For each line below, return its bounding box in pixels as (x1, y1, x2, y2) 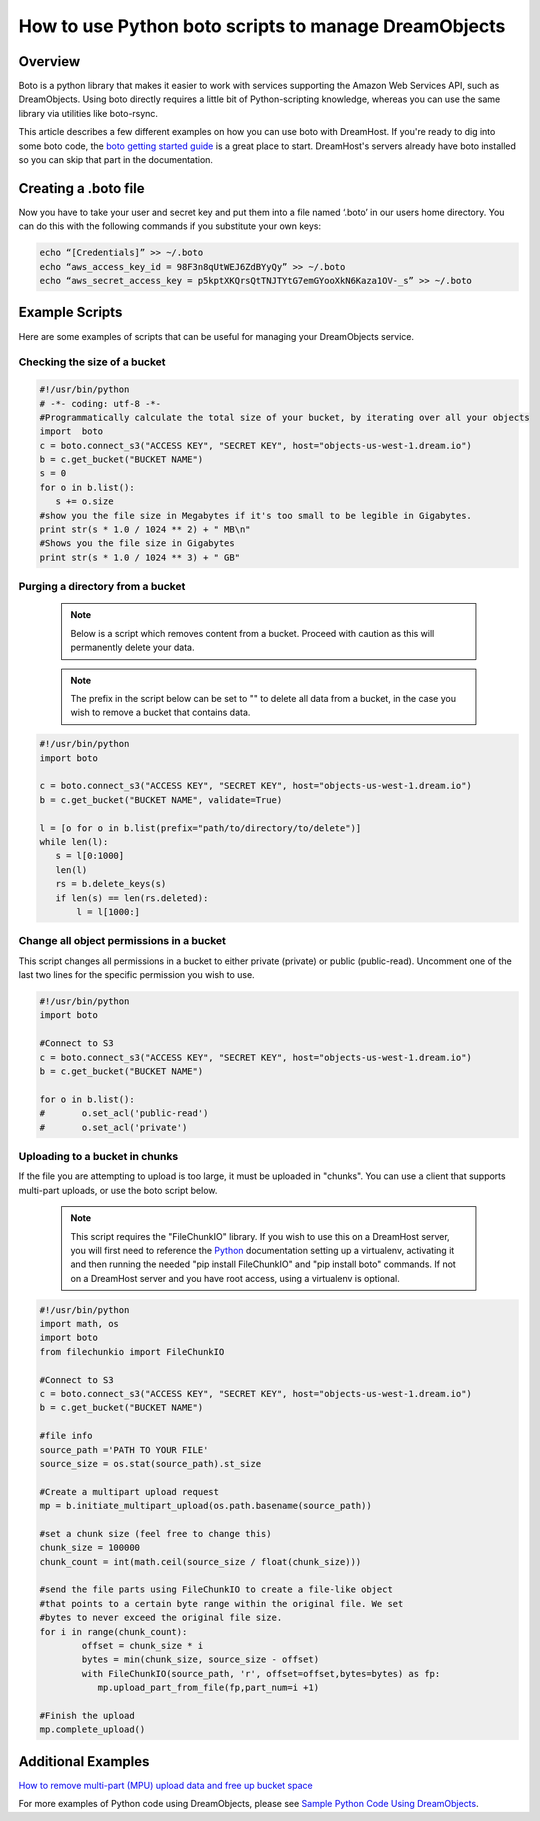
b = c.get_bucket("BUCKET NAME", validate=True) (39, 794, 283, 805)
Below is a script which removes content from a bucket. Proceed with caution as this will (70, 627, 435, 639)
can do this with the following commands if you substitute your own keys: (18, 220, 322, 232)
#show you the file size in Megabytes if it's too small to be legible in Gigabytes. (39, 510, 472, 521)
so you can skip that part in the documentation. (18, 154, 214, 166)
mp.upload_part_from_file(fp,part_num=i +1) (97, 1682, 320, 1694)
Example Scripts (18, 304, 123, 321)
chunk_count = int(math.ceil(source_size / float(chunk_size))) (39, 1556, 362, 1567)
